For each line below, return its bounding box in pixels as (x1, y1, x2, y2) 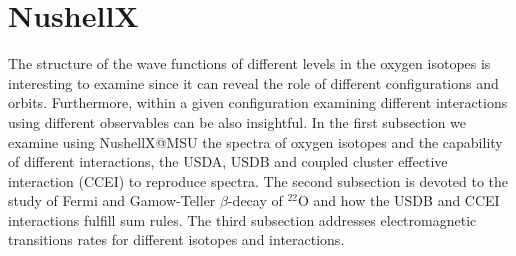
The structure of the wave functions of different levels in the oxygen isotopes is (8, 53, 491, 74)
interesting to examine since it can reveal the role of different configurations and (8, 72, 499, 93)
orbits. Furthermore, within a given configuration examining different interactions (8, 92, 508, 113)
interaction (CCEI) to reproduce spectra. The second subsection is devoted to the (8, 170, 509, 191)
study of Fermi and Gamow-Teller (8, 190, 216, 211)
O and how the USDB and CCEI (298, 190, 500, 211)
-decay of (227, 190, 283, 211)
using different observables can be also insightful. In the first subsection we (8, 111, 467, 132)
